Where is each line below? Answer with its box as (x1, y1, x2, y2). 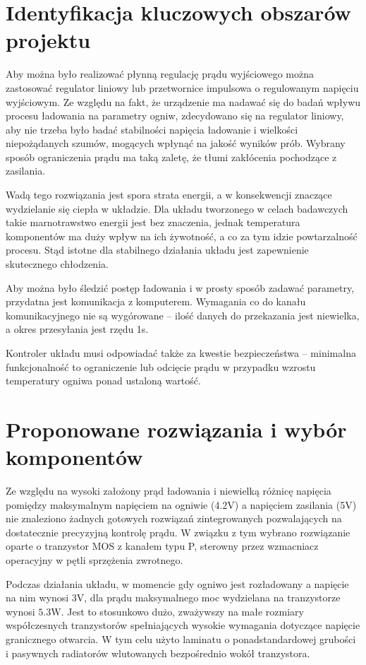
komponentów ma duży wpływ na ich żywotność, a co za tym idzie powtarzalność (6, 228, 358, 243)
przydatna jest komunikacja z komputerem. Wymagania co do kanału (6, 294, 306, 309)
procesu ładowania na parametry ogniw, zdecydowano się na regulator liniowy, (6, 108, 344, 123)
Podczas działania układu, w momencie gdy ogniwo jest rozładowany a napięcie (6, 576, 349, 591)
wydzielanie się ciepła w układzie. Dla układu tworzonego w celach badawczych (6, 201, 348, 216)
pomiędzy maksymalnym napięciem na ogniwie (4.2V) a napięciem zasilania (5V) (6, 497, 357, 512)
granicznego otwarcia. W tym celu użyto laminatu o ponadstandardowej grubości (6, 632, 356, 647)
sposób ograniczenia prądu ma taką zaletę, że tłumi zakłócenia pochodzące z (6, 149, 337, 164)
